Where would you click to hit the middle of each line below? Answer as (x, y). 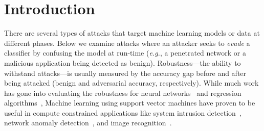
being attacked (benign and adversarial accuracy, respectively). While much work (131, 83)
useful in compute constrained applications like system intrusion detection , (123, 112)
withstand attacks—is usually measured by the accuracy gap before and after (125, 73)
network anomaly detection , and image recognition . (88, 123)
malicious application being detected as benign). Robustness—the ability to (123, 62)
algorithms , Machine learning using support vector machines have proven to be (130, 103)
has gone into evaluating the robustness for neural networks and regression (123, 93)
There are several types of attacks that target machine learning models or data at (132, 33)
